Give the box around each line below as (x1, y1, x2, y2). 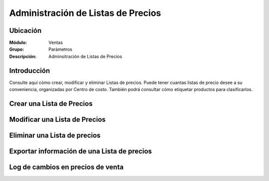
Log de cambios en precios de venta (9, 163, 124, 172)
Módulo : (9, 40, 27, 46)
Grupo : (9, 46, 24, 52)
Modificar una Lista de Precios (9, 115, 106, 124)
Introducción (9, 66, 50, 75)
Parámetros (48, 46, 72, 52)
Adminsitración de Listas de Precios (48, 53, 122, 59)
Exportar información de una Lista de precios (9, 147, 152, 155)
